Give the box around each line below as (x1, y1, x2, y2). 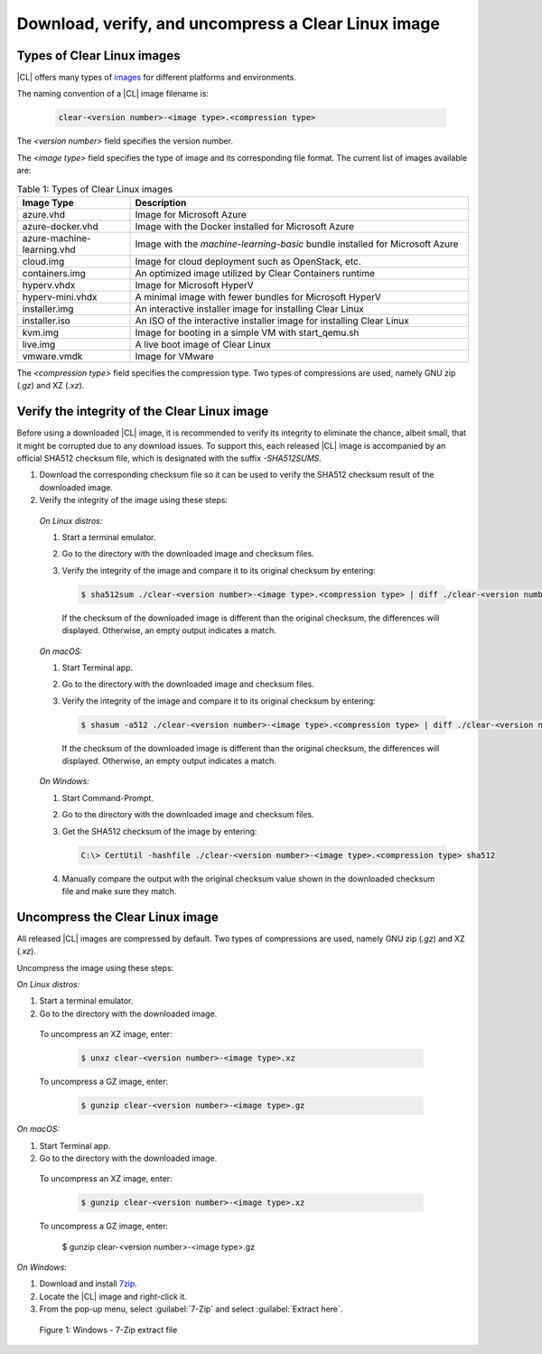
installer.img (22, 303, 74, 315)
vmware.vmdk (22, 350, 83, 362)
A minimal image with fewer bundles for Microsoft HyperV (135, 290, 381, 303)
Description (135, 196, 187, 209)
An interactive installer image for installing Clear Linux (135, 303, 365, 315)
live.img (22, 338, 56, 350)
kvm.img (22, 326, 59, 339)
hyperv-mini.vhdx (22, 290, 98, 303)
